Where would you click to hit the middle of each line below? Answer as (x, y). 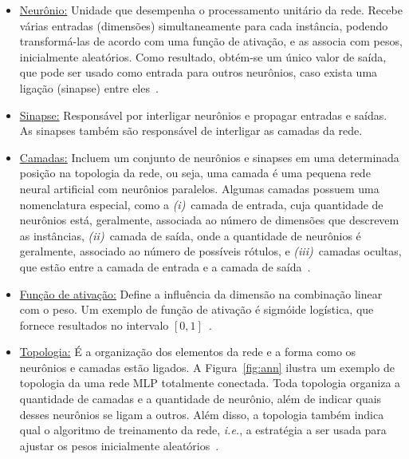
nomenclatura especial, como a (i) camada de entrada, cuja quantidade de (201, 204)
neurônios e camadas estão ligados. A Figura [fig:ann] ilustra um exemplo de (207, 367)
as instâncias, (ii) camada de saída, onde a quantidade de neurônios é (190, 235)
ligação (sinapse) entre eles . (89, 87)
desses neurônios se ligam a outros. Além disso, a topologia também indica (202, 414)
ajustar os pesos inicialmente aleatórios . (119, 445)
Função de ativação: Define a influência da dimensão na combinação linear (201, 293)
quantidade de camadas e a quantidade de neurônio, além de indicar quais (201, 399)
